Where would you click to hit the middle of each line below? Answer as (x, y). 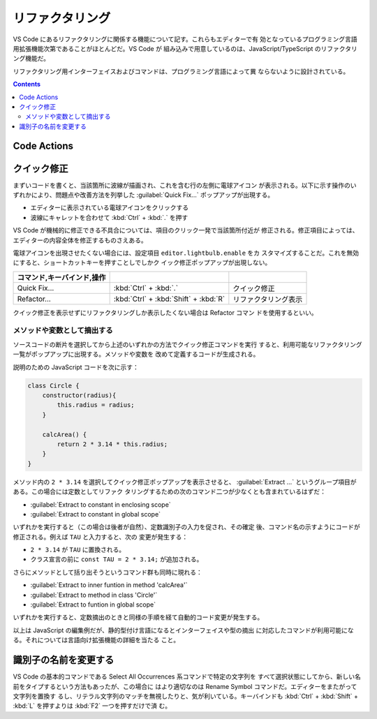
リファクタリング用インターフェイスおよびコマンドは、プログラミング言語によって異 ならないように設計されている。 (181, 71)
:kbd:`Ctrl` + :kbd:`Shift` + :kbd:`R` (169, 299)
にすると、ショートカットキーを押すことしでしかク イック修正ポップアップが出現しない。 (142, 262)
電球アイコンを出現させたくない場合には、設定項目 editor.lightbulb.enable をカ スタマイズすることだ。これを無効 (186, 253)
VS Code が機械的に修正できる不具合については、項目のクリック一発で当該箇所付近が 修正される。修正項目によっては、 (186, 230)
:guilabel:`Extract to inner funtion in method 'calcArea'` (109, 585)
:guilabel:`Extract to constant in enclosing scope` (101, 504)
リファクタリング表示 (268, 299)
